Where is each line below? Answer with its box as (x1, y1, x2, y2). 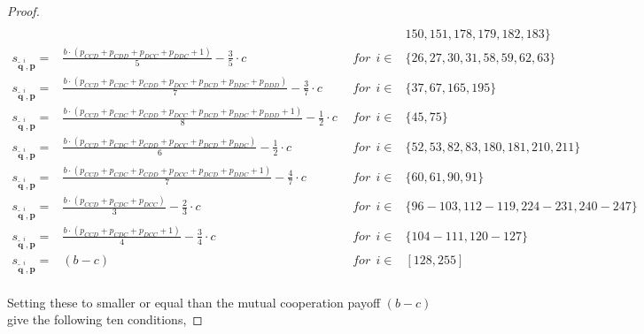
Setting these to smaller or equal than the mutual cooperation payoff (7, 292, 381, 311)
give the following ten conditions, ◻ (7, 310, 203, 329)
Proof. (7, 2, 40, 19)
